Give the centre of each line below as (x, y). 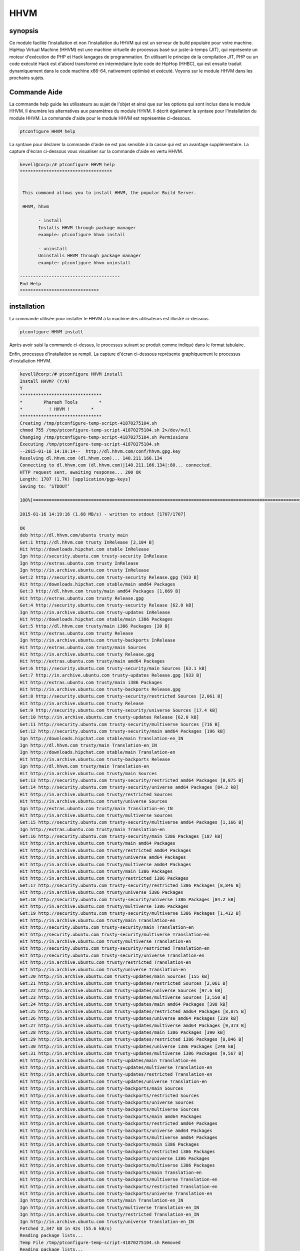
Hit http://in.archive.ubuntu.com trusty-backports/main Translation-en (111, 1172)
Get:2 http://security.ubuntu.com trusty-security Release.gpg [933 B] (109, 577)
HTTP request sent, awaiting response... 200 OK (80, 472)
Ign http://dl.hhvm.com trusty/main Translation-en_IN (88, 745)
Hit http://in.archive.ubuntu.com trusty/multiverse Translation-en (105, 941)
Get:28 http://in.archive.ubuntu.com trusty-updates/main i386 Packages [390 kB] (123, 1033)
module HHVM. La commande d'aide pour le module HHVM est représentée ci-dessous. (100, 118)
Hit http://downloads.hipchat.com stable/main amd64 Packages (97, 584)
